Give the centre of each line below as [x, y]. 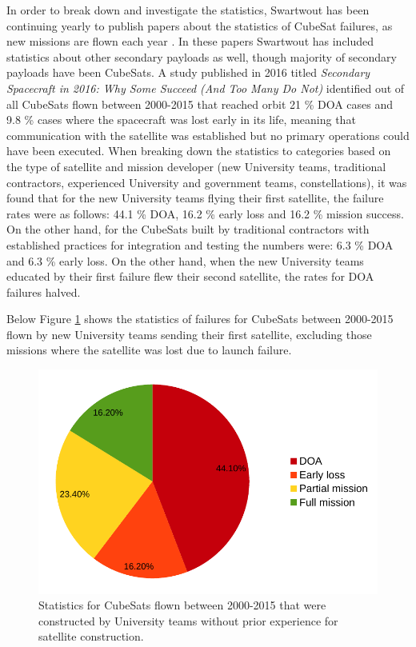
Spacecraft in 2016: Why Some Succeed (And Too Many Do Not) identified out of [206, 88]
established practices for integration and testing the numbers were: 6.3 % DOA [200, 244]
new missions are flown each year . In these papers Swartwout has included [190, 41]
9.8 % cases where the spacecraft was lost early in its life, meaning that [181, 120]
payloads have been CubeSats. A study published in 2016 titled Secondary [188, 72]
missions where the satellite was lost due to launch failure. [149, 350]
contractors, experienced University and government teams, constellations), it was [207, 182]
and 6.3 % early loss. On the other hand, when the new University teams [185, 260]
